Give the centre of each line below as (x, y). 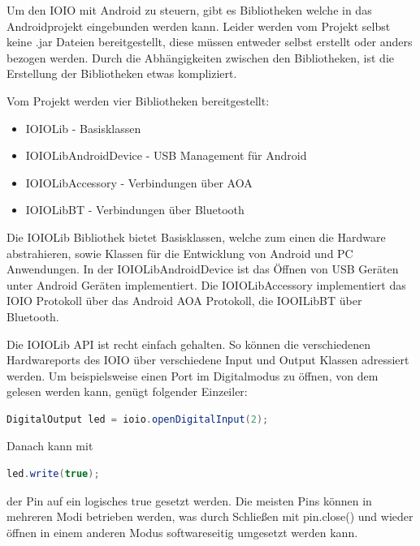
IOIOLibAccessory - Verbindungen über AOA (139, 182)
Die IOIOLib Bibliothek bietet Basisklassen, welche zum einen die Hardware (196, 236)
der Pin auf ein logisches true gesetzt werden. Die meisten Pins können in (189, 500)
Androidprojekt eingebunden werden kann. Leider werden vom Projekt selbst (199, 26)
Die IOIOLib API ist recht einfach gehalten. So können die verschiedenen (189, 344)
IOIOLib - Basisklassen (83, 128)
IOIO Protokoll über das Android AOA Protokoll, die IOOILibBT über (184, 301)
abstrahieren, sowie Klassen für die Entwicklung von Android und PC (180, 253)
